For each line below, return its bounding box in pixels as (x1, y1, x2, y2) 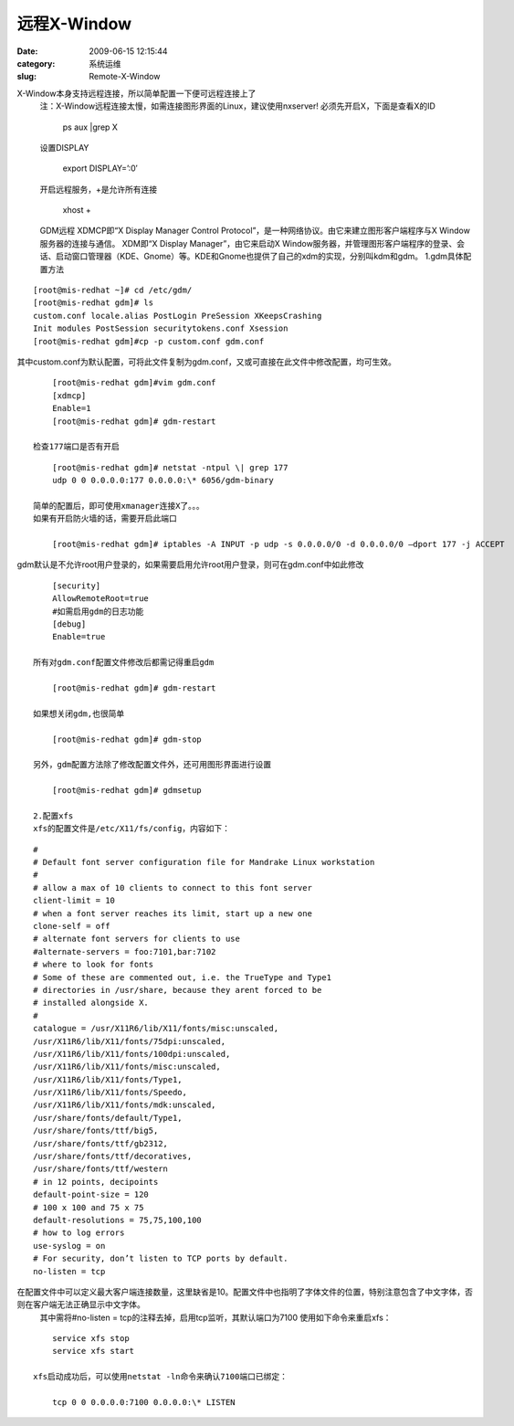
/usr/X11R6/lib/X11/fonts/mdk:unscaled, (33, 1100, 216, 1110)
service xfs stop (51, 1334, 130, 1344)
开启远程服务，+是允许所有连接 (39, 184, 158, 195)
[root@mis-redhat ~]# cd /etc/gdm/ (33, 285, 193, 296)
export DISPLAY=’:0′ (62, 163, 139, 174)
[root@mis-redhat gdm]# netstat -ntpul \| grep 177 (51, 462, 288, 472)
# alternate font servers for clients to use (33, 934, 241, 945)
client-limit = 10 (33, 895, 116, 906)
